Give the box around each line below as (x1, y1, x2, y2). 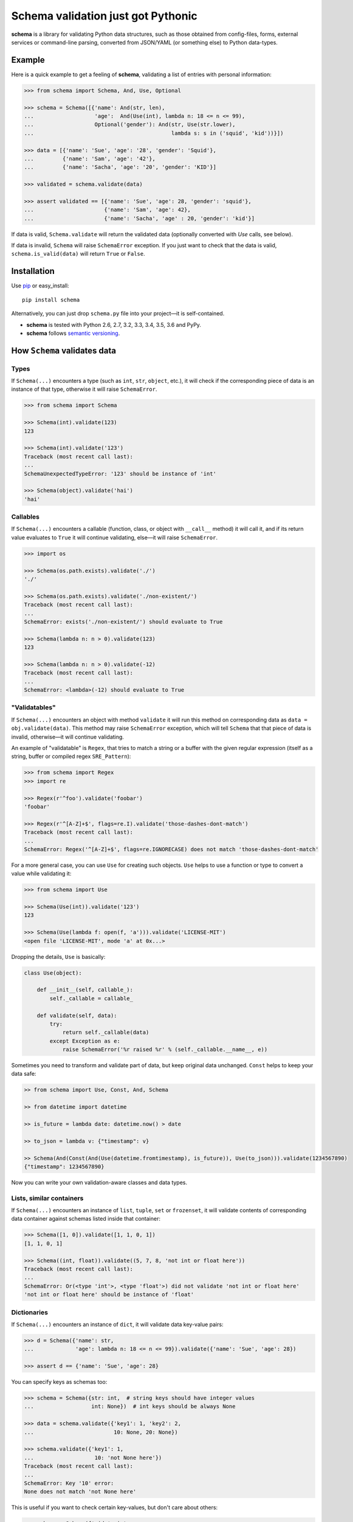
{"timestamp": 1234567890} (24, 1163, 105, 1170)
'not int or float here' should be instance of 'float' (24, 1291, 194, 1298)
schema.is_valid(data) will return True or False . (11, 250, 145, 258)
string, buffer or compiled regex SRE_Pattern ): (11, 752, 131, 760)
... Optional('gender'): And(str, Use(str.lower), (24, 121, 236, 128)
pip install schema (22, 296, 80, 303)
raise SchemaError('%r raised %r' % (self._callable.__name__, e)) (62, 1046, 268, 1053)
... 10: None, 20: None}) (24, 1428, 179, 1436)
